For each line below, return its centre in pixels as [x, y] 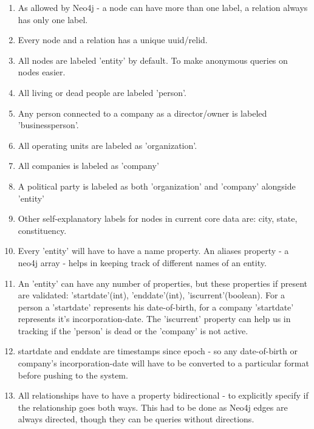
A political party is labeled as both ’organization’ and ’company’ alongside [157, 186]
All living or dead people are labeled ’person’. [102, 92]
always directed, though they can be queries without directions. [136, 419]
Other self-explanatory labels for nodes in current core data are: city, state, [158, 218]
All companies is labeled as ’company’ [88, 166]
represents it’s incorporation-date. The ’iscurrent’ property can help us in [154, 319]
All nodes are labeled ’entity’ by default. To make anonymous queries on [153, 60]
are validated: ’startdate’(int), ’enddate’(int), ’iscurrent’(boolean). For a [152, 295]
